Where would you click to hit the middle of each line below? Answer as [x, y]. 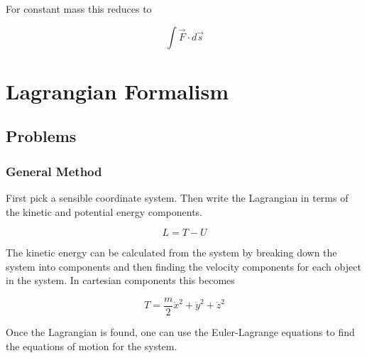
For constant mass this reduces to [79, 9]
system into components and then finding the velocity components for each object [183, 266]
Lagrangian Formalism [117, 91]
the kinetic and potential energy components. [104, 211]
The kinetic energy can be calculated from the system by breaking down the [171, 253]
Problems [41, 136]
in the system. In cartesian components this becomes [120, 280]
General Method [54, 171]
